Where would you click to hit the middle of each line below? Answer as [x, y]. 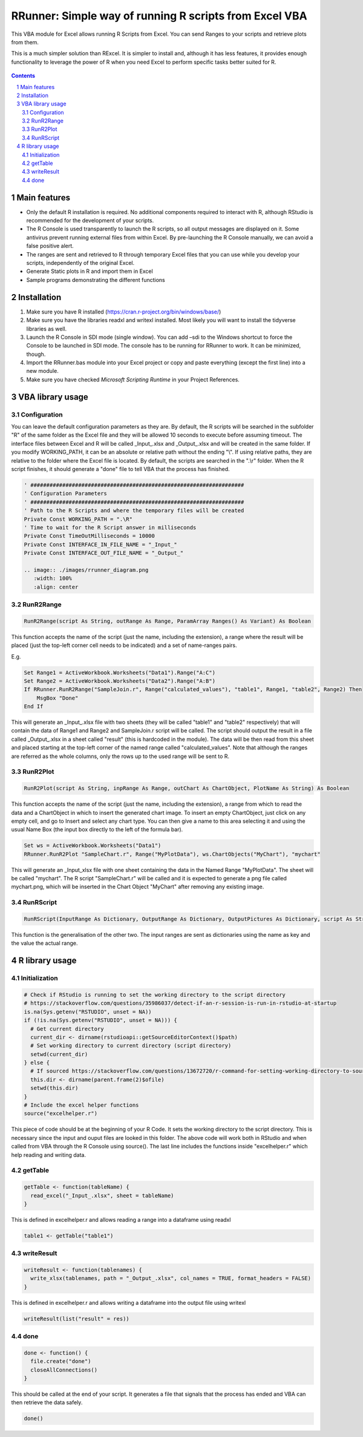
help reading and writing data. [48, 1154]
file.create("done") [61, 1362]
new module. [42, 371]
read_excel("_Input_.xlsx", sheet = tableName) [102, 1195]
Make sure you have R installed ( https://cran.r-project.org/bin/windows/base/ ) [124, 312]
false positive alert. [50, 246]
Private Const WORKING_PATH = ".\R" [78, 519]
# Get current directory [67, 1029]
